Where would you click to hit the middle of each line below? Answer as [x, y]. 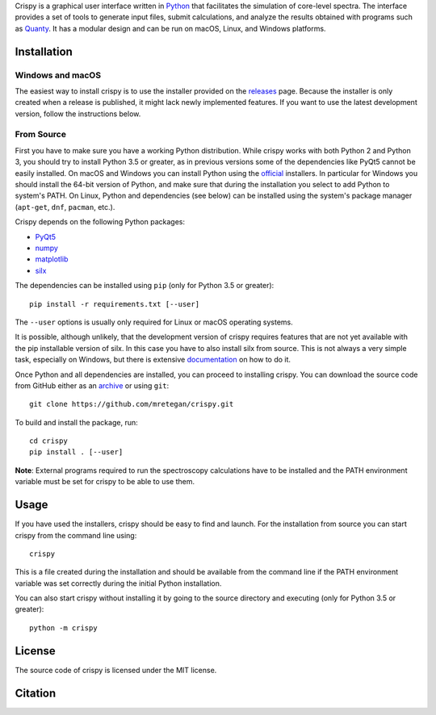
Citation [36, 693]
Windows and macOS [58, 75]
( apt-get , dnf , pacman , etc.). [65, 207]
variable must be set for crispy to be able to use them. [105, 482]
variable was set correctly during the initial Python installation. [118, 583]
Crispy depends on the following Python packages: [100, 222]
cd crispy [48, 441]
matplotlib [52, 259]
